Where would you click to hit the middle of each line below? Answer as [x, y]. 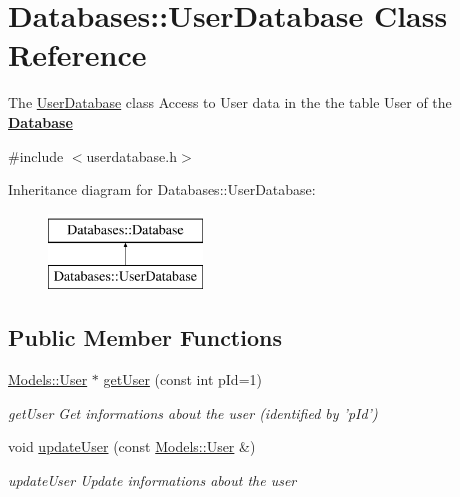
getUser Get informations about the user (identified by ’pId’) [193, 412]
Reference [77, 54]
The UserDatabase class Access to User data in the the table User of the [230, 102]
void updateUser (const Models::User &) [132, 446]
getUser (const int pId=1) [182, 379]
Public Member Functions [145, 337]
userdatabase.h [131, 155]
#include [36, 155]
